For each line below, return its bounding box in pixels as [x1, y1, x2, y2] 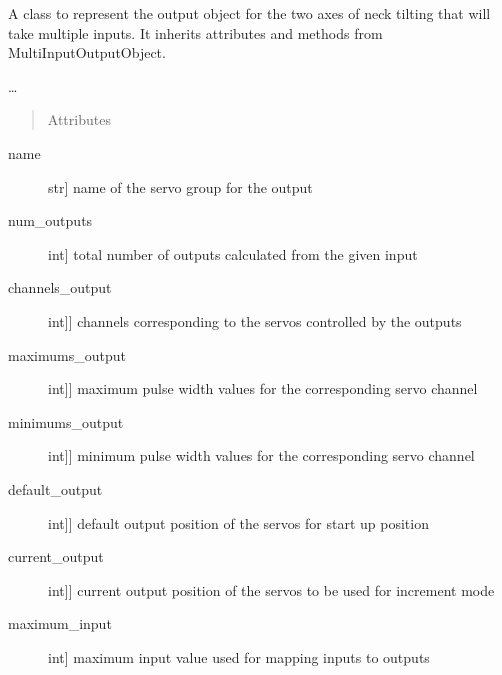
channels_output [8, 277, 112, 298]
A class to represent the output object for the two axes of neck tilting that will [8, 3, 491, 23]
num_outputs [8, 210, 93, 231]
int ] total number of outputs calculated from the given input [48, 243, 418, 264]
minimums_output [8, 411, 124, 432]
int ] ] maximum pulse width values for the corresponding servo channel [48, 378, 478, 399]
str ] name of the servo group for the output [48, 176, 313, 197]
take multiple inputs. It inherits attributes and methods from [8, 22, 383, 43]
